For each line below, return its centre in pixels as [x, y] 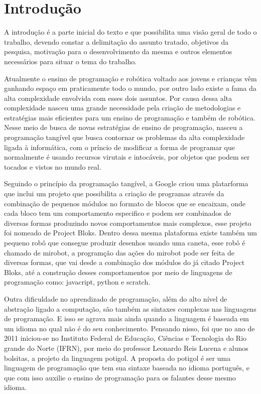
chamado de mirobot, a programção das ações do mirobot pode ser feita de [119, 252]
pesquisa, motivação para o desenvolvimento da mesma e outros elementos [118, 51]
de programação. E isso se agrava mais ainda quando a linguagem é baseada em [126, 318]
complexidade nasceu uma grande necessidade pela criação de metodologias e [122, 108]
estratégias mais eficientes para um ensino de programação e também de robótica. [130, 117]
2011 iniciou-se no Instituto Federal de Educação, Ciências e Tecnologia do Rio [125, 338]
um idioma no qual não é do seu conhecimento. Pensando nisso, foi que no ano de [129, 328]
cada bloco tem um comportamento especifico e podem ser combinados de [118, 213]
